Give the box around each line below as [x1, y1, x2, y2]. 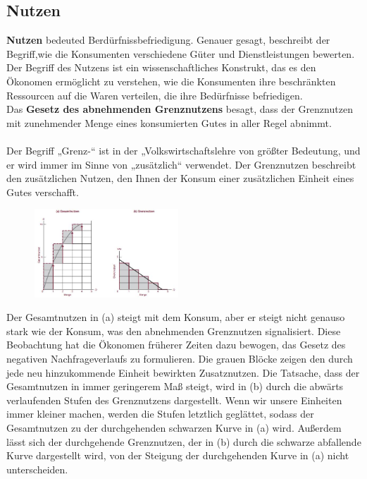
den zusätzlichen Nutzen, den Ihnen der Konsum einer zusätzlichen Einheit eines [6, 171, 354, 186]
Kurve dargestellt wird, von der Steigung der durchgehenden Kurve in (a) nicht [6, 448, 349, 463]
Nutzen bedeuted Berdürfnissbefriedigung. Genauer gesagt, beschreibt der [6, 32, 330, 47]
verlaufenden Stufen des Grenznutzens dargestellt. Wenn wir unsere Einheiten [6, 392, 342, 407]
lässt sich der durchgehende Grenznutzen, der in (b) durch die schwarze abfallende [6, 434, 361, 449]
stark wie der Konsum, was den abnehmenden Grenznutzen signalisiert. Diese [6, 323, 341, 338]
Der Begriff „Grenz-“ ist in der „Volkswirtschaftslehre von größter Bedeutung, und [6, 143, 361, 157]
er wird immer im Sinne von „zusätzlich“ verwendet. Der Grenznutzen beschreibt [6, 157, 356, 171]
